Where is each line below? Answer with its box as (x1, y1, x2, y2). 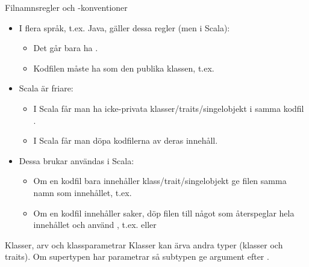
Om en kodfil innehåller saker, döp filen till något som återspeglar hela (33, 206, 295, 219)
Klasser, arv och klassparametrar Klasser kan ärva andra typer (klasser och (5, 238, 283, 251)
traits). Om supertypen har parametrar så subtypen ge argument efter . (5, 250, 269, 263)
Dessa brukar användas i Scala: (19, 154, 134, 167)
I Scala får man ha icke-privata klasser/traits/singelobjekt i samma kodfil (33, 102, 304, 114)
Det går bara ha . (33, 41, 98, 54)
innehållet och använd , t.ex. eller (33, 218, 157, 231)
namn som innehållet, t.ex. (33, 186, 132, 198)
